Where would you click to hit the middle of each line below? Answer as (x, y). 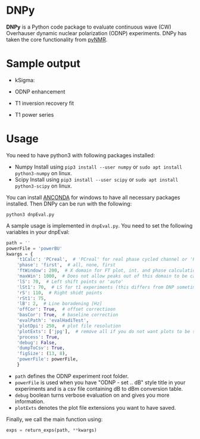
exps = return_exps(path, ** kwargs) (51, 430)
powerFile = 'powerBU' (34, 248)
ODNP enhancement (40, 91)
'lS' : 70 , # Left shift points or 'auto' (70, 281)
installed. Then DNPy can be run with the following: (69, 204)
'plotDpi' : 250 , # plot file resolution (69, 326)
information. (29, 401)
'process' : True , (38, 337)
